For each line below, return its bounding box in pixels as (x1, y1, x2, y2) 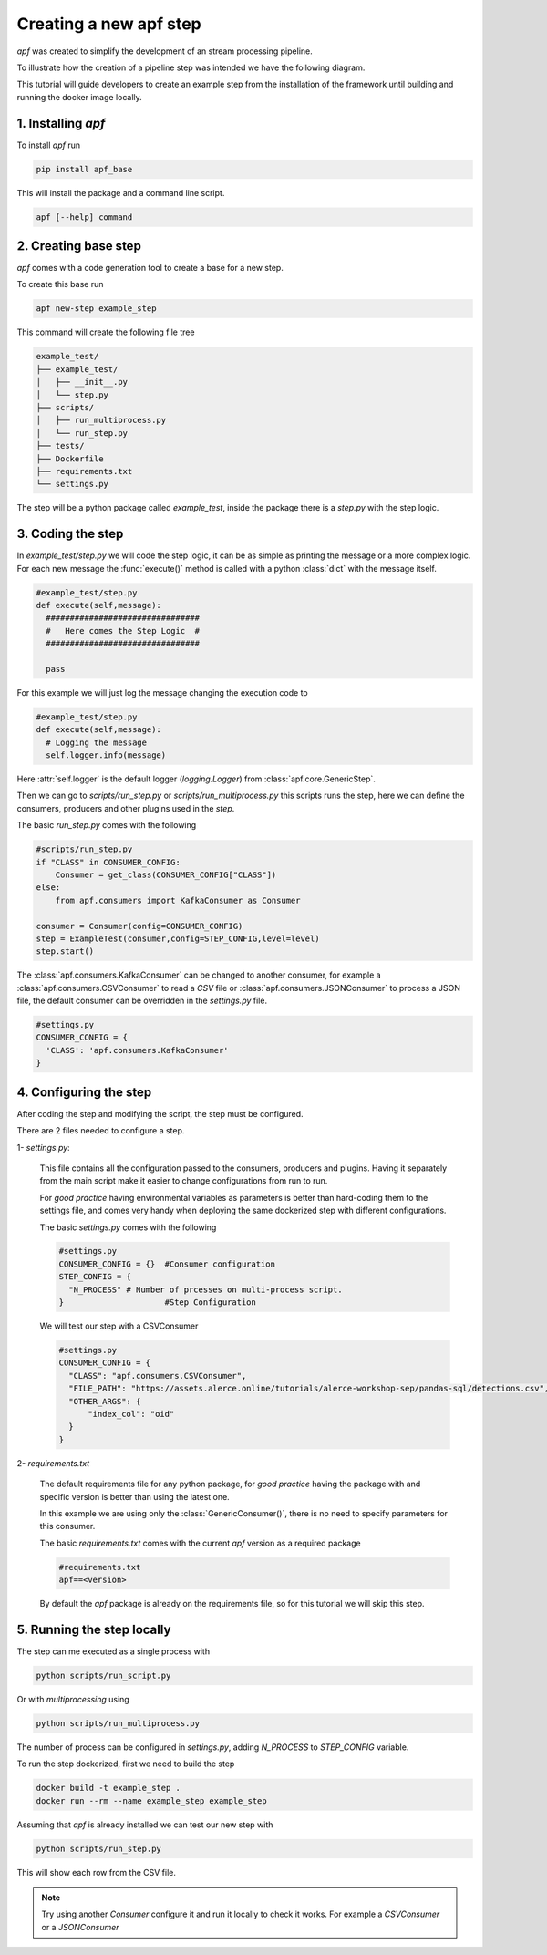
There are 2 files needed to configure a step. (16, 1125, 185, 1136)
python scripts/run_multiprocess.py (36, 1718, 201, 1728)
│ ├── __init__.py (36, 377, 128, 388)
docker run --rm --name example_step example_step (36, 1795, 268, 1805)
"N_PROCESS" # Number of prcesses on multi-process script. (68, 1284, 343, 1295)
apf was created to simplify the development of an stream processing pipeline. (16, 46, 314, 57)
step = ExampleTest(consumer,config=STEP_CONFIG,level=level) (36, 933, 320, 944)
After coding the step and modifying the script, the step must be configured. (16, 1108, 304, 1119)
